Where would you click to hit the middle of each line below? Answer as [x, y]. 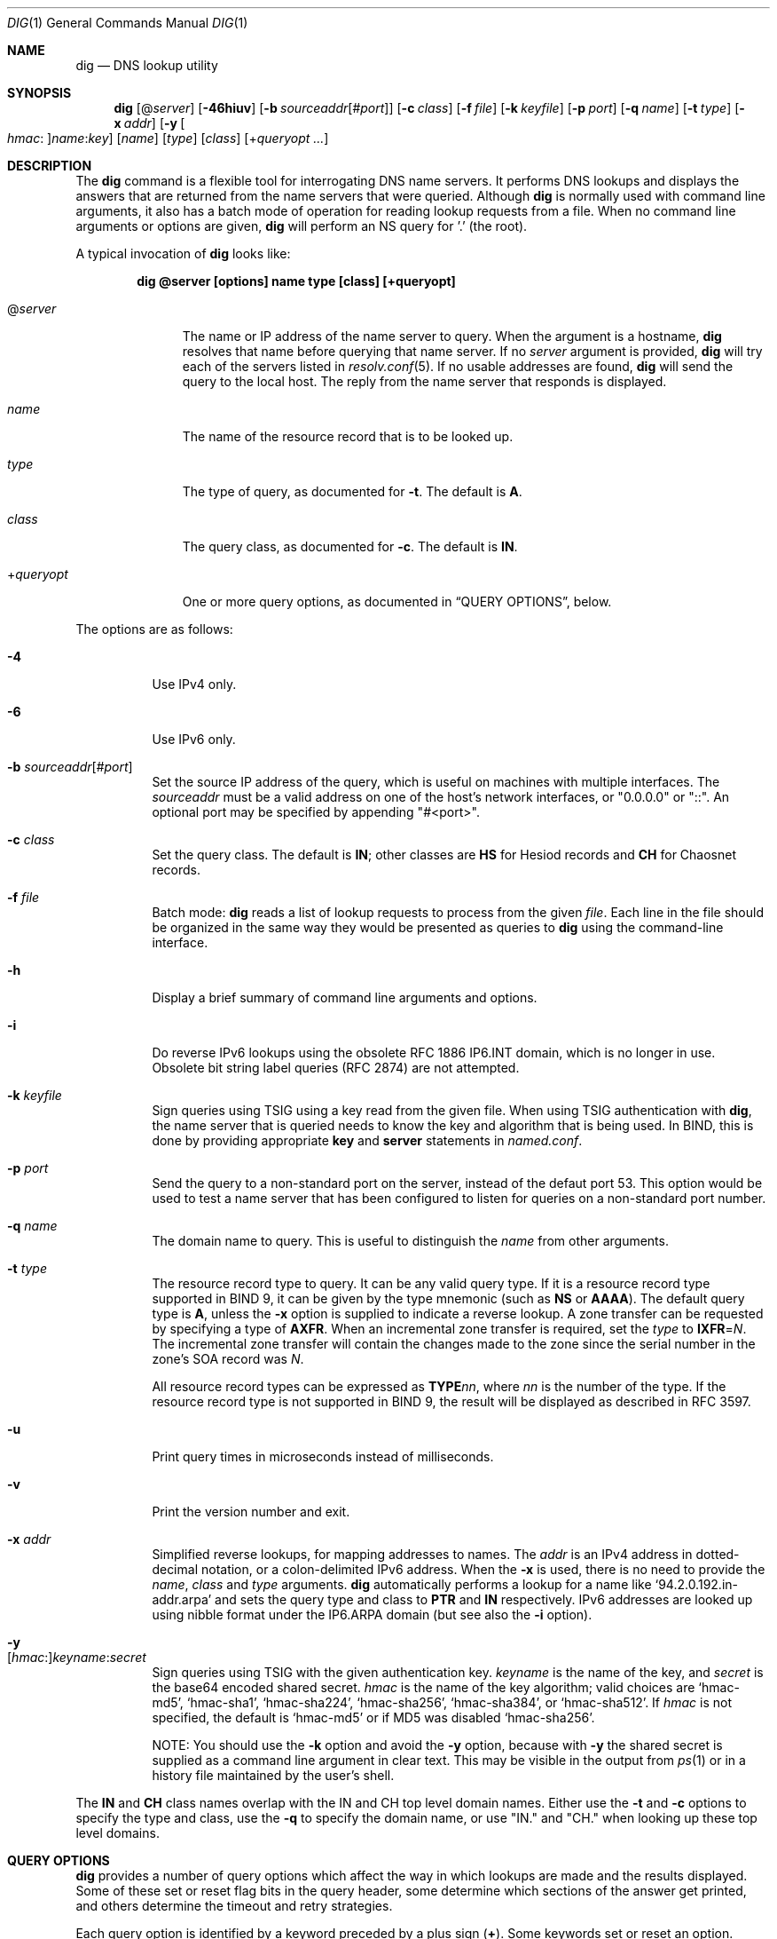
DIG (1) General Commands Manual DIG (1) [128, 23]
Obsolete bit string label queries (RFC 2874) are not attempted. [336, 1068]
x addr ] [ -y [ [149, 123]
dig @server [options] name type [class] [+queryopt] [296, 281]
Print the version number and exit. [251, 1512]
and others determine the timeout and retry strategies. [234, 1906]
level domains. [118, 1833]
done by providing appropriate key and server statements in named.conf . [367, 1140]
